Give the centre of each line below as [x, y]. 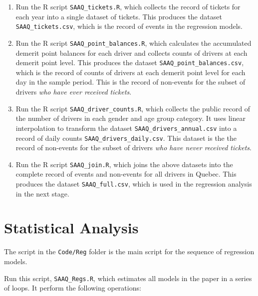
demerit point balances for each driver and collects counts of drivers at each [131, 52]
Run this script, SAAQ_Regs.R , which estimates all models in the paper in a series [128, 278]
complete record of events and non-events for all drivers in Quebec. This [126, 174]
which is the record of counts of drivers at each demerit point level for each [130, 72]
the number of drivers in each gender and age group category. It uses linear [130, 118]
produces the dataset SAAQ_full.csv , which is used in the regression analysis [134, 184]
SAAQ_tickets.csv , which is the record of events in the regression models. [129, 26]
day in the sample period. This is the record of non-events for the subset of [130, 82]
